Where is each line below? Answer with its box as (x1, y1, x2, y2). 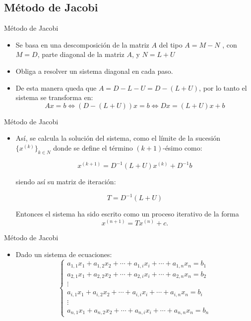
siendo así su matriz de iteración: (15, 176, 116, 187)
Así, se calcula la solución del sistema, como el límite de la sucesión (15, 133, 221, 143)
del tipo (159, 39, 183, 50)
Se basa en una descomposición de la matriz (15, 39, 149, 50)
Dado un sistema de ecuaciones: (15, 249, 112, 259)
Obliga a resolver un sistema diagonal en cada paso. (15, 65, 173, 76)
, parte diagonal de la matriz (37, 49, 125, 59)
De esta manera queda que (15, 82, 97, 93)
